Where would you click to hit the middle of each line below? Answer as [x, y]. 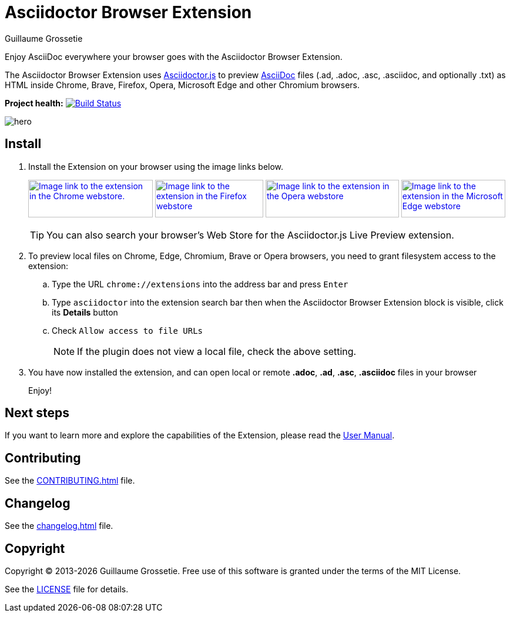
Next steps [37, 413]
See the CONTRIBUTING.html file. [70, 481]
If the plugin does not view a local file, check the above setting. [217, 351]
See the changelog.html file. [59, 526]
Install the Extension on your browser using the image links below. [156, 166]
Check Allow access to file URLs [127, 330]
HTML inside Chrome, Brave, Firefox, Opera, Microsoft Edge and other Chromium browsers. [182, 85]
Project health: [34, 103]
